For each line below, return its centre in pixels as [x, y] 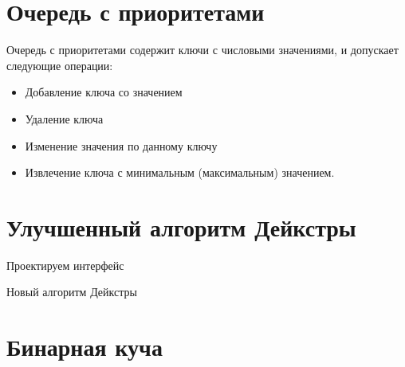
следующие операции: [60, 65]
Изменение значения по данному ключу [121, 145]
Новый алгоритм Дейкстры [72, 292]
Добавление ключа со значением [104, 92]
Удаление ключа [64, 118]
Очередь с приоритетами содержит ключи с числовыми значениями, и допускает [202, 50]
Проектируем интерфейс [65, 265]
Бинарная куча [85, 347]
